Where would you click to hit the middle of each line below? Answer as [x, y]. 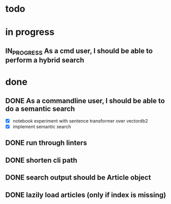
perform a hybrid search [45, 60]
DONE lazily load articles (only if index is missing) [86, 195]
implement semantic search [42, 127]
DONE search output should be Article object [78, 178]
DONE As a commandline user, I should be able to [85, 100]
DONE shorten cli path [41, 160]
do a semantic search [40, 109]
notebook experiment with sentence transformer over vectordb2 [80, 121]
